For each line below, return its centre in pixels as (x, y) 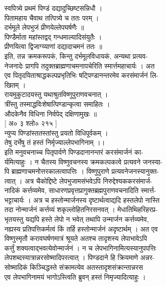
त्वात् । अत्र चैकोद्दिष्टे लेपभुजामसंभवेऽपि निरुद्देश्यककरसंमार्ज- (78, 180)
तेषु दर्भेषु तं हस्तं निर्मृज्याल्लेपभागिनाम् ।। (55, 142)
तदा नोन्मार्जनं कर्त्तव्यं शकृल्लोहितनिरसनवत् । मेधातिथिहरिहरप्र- (81, 209)
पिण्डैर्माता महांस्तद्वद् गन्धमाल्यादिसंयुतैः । (53, 36)
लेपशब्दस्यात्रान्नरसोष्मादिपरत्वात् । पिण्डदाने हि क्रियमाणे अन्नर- (80, 257)
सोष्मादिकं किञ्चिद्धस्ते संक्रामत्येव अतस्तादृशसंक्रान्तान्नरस (74, 267)
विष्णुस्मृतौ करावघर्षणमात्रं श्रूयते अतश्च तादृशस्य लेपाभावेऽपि (76, 238)
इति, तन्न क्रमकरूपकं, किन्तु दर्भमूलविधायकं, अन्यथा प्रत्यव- (76, 56)
